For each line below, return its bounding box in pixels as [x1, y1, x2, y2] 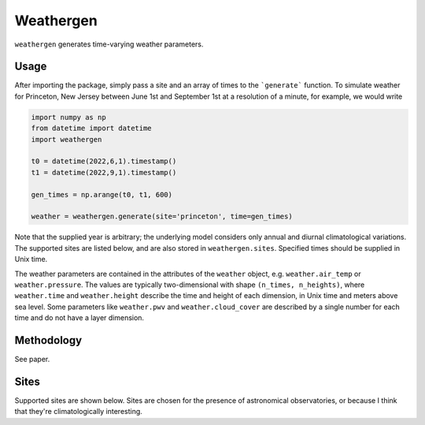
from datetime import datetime [31, 124, 153, 133]
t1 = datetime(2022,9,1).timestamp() [31, 168, 177, 177]
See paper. [14, 354, 50, 363]
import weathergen [31, 135, 102, 144]
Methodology [14, 334, 83, 347]
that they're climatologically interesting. [14, 407, 143, 416]
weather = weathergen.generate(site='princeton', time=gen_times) [31, 212, 293, 221]
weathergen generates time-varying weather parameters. [14, 39, 204, 49]
